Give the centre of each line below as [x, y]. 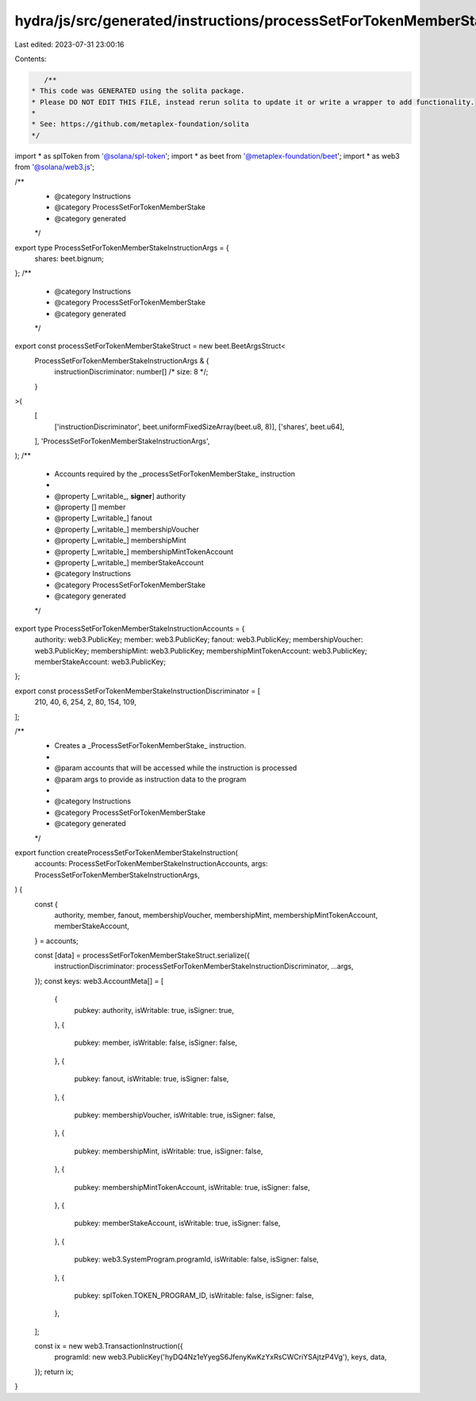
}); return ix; [54, 1372]
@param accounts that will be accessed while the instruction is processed [176, 768]
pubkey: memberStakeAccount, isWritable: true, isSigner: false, [177, 1223]
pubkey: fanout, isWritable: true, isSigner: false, [152, 1079]
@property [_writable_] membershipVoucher [127, 529]
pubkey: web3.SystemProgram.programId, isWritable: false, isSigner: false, [196, 1259]
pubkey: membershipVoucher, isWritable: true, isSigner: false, [175, 1115]
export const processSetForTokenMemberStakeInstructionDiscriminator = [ [138, 691]
